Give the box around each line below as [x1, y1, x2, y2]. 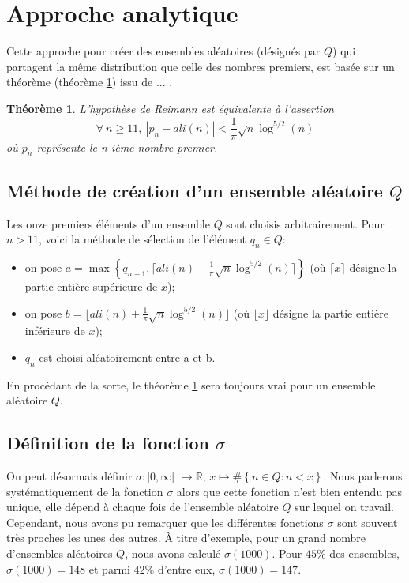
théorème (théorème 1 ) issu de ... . [6, 73, 173, 90]
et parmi [88, 560, 130, 577]
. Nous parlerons [323, 468, 403, 484]
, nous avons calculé [125, 545, 221, 562]
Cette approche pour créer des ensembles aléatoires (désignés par [6, 43, 321, 59]
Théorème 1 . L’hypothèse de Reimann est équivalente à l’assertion [6, 100, 334, 116]
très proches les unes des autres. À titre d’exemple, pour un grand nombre [6, 529, 366, 546]
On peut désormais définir [6, 468, 133, 484]
